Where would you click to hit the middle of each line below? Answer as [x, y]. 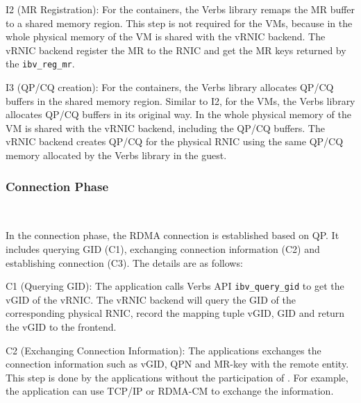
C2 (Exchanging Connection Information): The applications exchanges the [163, 350]
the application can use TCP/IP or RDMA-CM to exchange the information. [170, 391]
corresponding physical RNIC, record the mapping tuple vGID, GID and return [175, 313]
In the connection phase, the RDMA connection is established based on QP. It [173, 235]
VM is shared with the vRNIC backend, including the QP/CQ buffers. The [165, 128]
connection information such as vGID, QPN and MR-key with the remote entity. [177, 364]
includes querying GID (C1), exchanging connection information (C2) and [163, 249]
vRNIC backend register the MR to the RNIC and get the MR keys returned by [176, 50]
